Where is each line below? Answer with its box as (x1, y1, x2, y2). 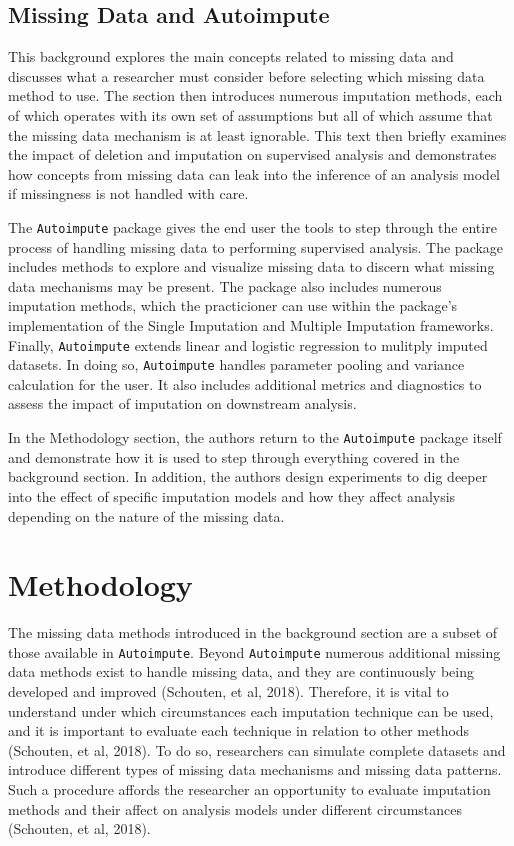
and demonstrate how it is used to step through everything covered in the (8, 446, 460, 467)
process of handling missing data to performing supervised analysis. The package (8, 236, 504, 257)
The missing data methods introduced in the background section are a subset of (8, 622, 498, 643)
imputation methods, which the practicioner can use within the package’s (8, 295, 458, 316)
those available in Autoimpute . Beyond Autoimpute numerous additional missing (8, 641, 501, 662)
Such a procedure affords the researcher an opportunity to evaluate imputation (8, 779, 491, 800)
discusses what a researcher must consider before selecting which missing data (8, 65, 485, 86)
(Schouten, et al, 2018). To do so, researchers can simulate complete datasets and (8, 739, 506, 760)
